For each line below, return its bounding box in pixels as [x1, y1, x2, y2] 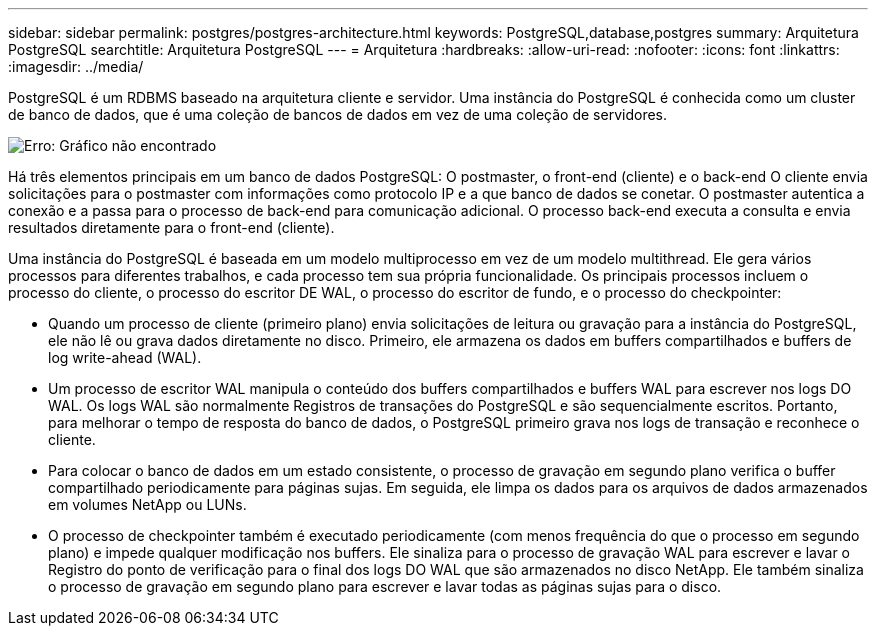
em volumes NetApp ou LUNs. [48, 496, 247, 513]
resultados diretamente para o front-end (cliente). [8, 219, 335, 236]
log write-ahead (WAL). [48, 349, 202, 366]
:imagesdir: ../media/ [8, 58, 144, 75]
